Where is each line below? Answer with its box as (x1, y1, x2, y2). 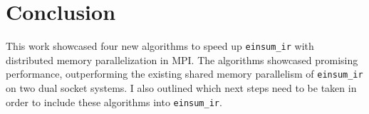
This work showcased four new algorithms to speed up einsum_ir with (6, 38, 314, 53)
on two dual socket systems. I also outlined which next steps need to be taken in (6, 81, 357, 95)
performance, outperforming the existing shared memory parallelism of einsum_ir (6, 66, 363, 81)
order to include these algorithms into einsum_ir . (6, 94, 222, 109)
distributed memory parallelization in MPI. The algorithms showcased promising (6, 52, 358, 67)
